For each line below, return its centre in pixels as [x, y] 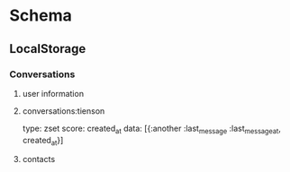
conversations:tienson [63, 111]
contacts [39, 159]
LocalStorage [48, 49]
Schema [41, 16]
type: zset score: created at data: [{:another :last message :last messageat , [152, 129]
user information [53, 93]
